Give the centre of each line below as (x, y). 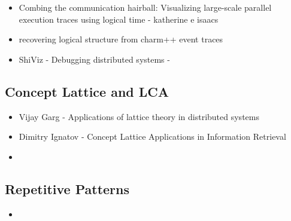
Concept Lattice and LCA (87, 91)
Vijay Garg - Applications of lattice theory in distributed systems (139, 116)
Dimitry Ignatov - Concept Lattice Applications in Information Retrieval (152, 136)
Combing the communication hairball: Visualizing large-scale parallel (145, 7)
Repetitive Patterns (67, 188)
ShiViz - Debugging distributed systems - (94, 59)
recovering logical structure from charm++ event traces (121, 39)
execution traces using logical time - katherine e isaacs (119, 19)
